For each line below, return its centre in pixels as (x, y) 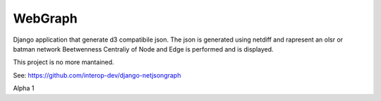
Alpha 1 (24, 88)
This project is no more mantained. (64, 62)
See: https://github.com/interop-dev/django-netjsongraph (97, 75)
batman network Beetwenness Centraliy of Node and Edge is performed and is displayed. (144, 49)
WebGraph (45, 18)
